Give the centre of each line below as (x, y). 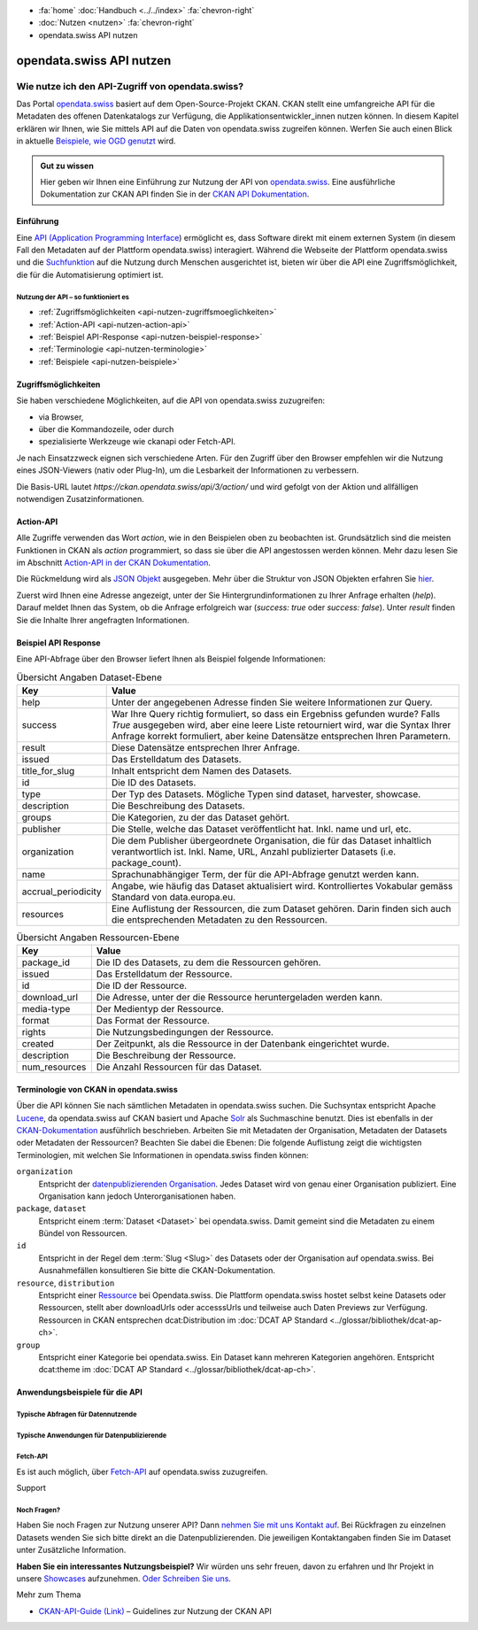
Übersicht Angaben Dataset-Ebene (89, 677)
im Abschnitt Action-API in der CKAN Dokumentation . (114, 563)
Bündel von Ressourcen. (83, 1233)
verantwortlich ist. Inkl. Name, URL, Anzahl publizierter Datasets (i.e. (254, 852)
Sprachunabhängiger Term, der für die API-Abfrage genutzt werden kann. (265, 874)
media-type (46, 1009)
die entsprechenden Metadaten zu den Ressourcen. (219, 919)
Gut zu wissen (67, 166)
